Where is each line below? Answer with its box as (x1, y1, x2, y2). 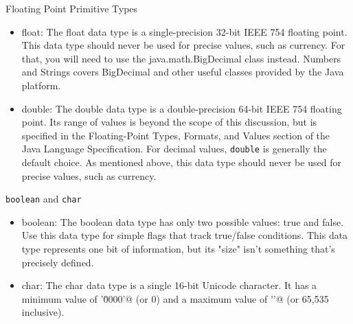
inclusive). (21, 305, 65, 319)
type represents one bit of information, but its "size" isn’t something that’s (21, 242, 335, 256)
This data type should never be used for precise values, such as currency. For (21, 38, 345, 52)
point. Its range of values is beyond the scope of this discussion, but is (21, 115, 317, 129)
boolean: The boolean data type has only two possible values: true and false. (21, 214, 344, 229)
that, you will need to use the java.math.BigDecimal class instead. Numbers (21, 51, 341, 65)
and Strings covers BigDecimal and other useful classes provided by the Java (21, 65, 344, 79)
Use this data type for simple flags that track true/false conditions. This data (21, 228, 348, 242)
